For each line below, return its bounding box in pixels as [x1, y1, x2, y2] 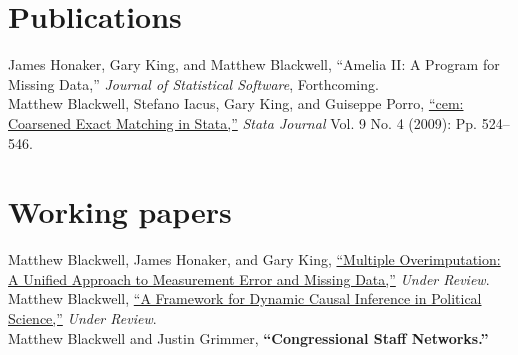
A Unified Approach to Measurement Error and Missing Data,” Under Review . [8, 268, 490, 289]
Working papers [8, 191, 232, 232]
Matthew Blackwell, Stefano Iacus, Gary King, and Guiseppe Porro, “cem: [8, 93, 464, 114]
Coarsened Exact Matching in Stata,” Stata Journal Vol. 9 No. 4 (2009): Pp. [8, 112, 477, 133]
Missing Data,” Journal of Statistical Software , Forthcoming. [8, 73, 379, 94]
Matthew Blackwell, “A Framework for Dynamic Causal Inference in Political [8, 288, 482, 309]
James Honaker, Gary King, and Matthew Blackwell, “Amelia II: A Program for [8, 54, 500, 75]
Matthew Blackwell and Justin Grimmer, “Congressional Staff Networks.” [8, 327, 489, 348]
